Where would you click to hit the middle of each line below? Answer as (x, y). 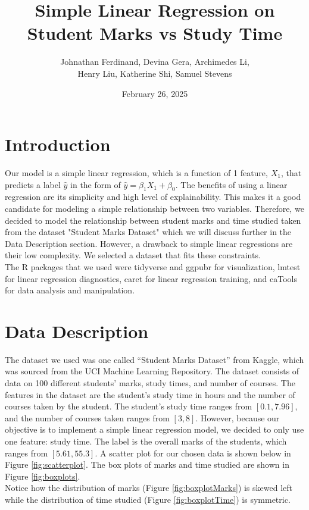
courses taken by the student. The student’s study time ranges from (129, 406)
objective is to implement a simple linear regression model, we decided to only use (154, 429)
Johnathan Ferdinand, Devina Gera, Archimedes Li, (155, 62)
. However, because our (238, 417)
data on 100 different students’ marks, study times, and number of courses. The (150, 383)
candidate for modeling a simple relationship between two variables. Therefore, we (154, 209)
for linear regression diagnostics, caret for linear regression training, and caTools (151, 278)
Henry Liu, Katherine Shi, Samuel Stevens (155, 73)
